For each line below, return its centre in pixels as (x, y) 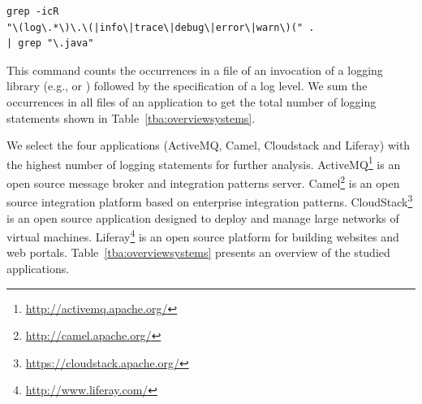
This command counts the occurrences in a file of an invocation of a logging (195, 70)
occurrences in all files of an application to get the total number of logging (192, 101)
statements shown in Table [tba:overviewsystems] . (131, 117)
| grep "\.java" (50, 43)
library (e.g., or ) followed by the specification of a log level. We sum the (187, 86)
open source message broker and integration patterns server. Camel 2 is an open (203, 182)
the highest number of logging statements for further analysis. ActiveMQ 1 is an (204, 163)
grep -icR (33, 11)
